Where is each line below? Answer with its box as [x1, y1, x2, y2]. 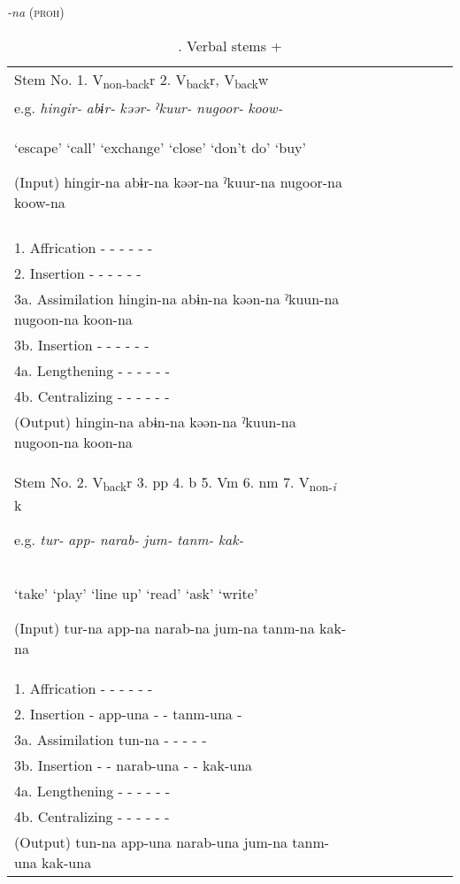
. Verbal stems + [178, 35, 282, 56]
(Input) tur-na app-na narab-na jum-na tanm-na [14, 617, 315, 638]
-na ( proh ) [7, 3, 65, 20]
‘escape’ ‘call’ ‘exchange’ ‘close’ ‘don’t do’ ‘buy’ [14, 136, 306, 158]
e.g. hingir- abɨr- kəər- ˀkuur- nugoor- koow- [14, 96, 283, 118]
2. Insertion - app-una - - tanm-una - [14, 703, 242, 724]
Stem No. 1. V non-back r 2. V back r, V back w [14, 68, 269, 92]
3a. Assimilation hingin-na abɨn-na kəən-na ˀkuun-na [14, 288, 340, 309]
